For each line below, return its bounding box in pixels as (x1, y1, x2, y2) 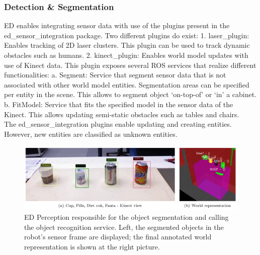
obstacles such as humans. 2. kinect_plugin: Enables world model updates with (4, 50, 248, 60)
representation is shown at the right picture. (24, 241, 160, 251)
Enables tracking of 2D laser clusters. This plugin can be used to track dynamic (4, 40, 250, 50)
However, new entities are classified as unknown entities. (4, 128, 178, 139)
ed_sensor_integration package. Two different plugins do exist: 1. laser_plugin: (4, 30, 249, 40)
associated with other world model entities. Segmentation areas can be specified (4, 79, 249, 90)
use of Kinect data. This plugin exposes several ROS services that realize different (4, 59, 256, 70)
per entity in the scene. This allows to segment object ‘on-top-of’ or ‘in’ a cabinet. (4, 89, 257, 100)
